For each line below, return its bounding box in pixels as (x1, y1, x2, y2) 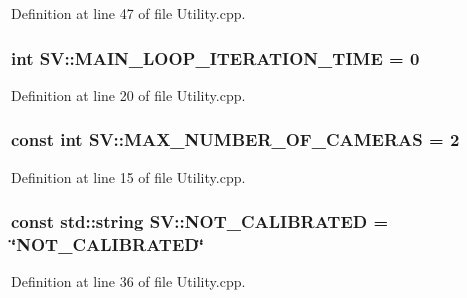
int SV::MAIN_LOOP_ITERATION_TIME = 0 (11, 45, 420, 70)
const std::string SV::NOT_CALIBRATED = (11, 209, 389, 234)
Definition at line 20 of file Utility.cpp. (11, 84, 246, 105)
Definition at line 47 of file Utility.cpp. (11, 3, 246, 23)
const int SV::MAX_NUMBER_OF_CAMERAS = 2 (11, 127, 460, 152)
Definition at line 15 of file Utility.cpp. (11, 166, 246, 187)
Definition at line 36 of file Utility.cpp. (11, 271, 246, 292)
